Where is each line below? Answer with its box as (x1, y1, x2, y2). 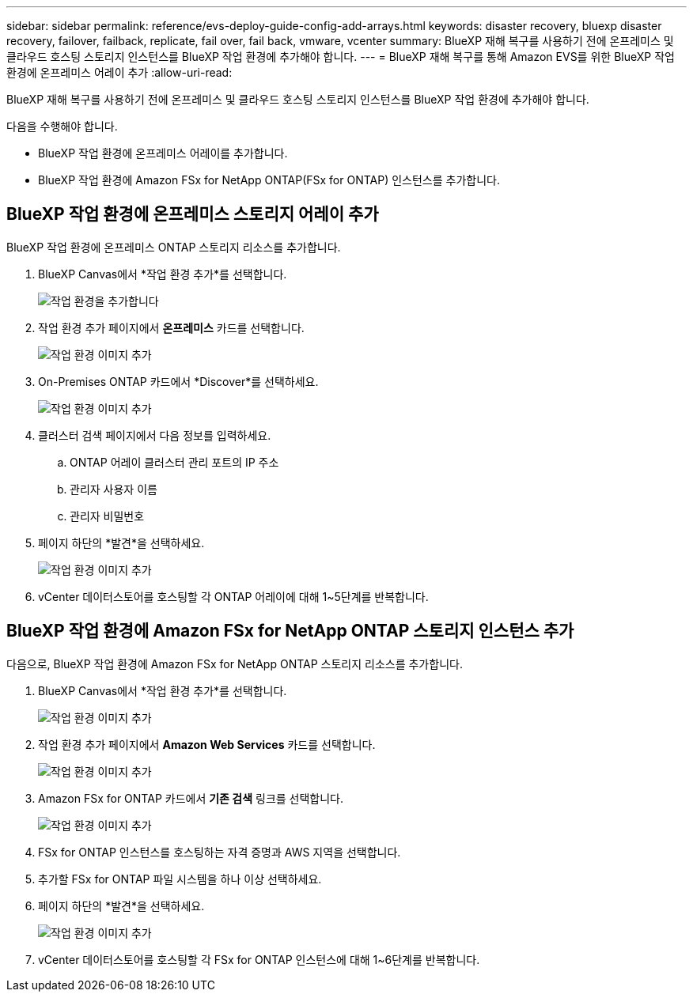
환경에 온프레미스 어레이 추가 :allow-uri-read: (6, 66, 233, 79)
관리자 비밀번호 (70, 508, 145, 523)
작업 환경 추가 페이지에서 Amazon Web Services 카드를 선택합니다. (38, 737, 376, 751)
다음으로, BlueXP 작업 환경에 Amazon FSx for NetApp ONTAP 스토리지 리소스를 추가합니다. (6, 656, 463, 671)
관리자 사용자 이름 (70, 482, 157, 496)
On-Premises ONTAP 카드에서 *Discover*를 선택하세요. (38, 374, 319, 388)
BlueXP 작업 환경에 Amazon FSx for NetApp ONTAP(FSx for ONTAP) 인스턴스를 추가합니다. (38, 173, 500, 187)
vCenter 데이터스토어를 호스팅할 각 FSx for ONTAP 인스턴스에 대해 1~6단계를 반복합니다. (38, 952, 480, 966)
